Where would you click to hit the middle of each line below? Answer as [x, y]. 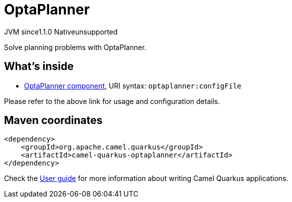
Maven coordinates [53, 120]
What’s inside [39, 66]
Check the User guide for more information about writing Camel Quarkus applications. [146, 178]
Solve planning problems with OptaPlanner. [75, 47]
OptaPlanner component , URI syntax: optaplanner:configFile [133, 85]
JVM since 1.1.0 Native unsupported [61, 31]
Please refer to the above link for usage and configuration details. [112, 101]
